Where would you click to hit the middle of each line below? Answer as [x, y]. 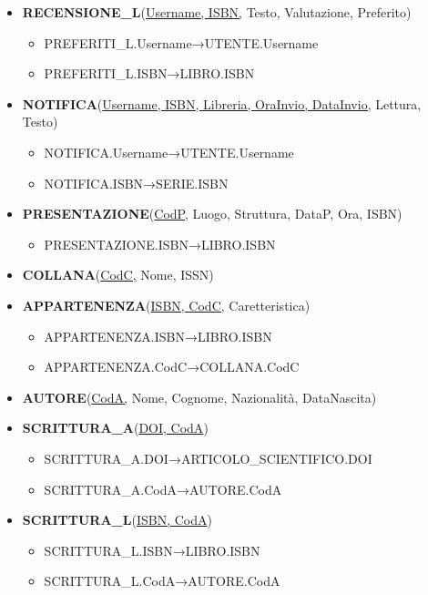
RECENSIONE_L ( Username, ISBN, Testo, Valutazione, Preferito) [217, 12]
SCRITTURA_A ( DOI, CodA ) [115, 428]
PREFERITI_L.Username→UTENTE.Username [181, 42]
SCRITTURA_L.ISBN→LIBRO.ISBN [152, 550]
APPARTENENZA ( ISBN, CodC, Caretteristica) [166, 305]
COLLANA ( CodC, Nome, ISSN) [118, 275]
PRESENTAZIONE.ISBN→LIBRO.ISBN [160, 244]
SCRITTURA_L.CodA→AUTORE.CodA [162, 581]
